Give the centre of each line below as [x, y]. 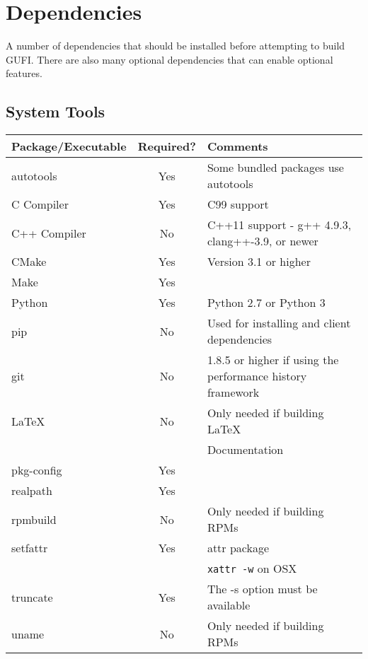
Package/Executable [69, 146]
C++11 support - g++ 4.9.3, [279, 225]
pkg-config [37, 470]
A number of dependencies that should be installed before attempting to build [176, 46]
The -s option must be [262, 589]
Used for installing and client [279, 323]
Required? [167, 146]
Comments [237, 146]
